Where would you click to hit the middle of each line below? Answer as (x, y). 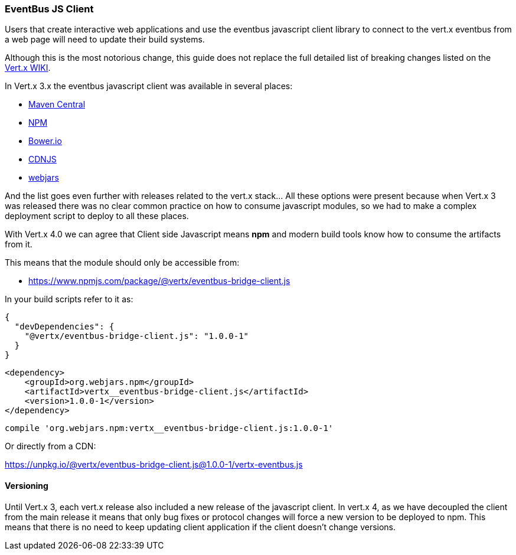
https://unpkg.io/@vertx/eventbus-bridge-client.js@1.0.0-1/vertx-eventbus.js (154, 465)
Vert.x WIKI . (28, 68)
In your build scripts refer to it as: (69, 299)
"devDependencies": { (64, 327)
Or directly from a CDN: (50, 446)
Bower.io (45, 141)
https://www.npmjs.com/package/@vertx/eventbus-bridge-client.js (159, 281)
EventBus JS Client (49, 9)
